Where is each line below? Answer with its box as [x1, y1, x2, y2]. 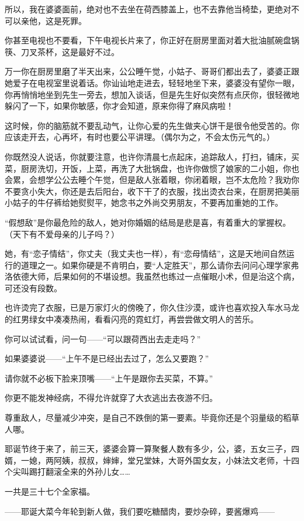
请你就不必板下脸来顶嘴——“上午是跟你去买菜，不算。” [5, 372, 213, 384]
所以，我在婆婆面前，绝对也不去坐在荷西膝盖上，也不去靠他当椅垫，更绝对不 [5, 3, 299, 15]
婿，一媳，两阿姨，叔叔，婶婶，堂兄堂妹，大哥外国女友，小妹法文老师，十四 [5, 454, 299, 466]
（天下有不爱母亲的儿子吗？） [5, 227, 119, 240]
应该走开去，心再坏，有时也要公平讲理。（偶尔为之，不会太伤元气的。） [5, 131, 275, 143]
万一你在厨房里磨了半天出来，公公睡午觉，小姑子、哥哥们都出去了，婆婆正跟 [5, 65, 299, 77]
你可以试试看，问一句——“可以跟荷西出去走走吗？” [5, 332, 201, 345]
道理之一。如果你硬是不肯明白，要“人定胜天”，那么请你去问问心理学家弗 [20, 258, 299, 271]
